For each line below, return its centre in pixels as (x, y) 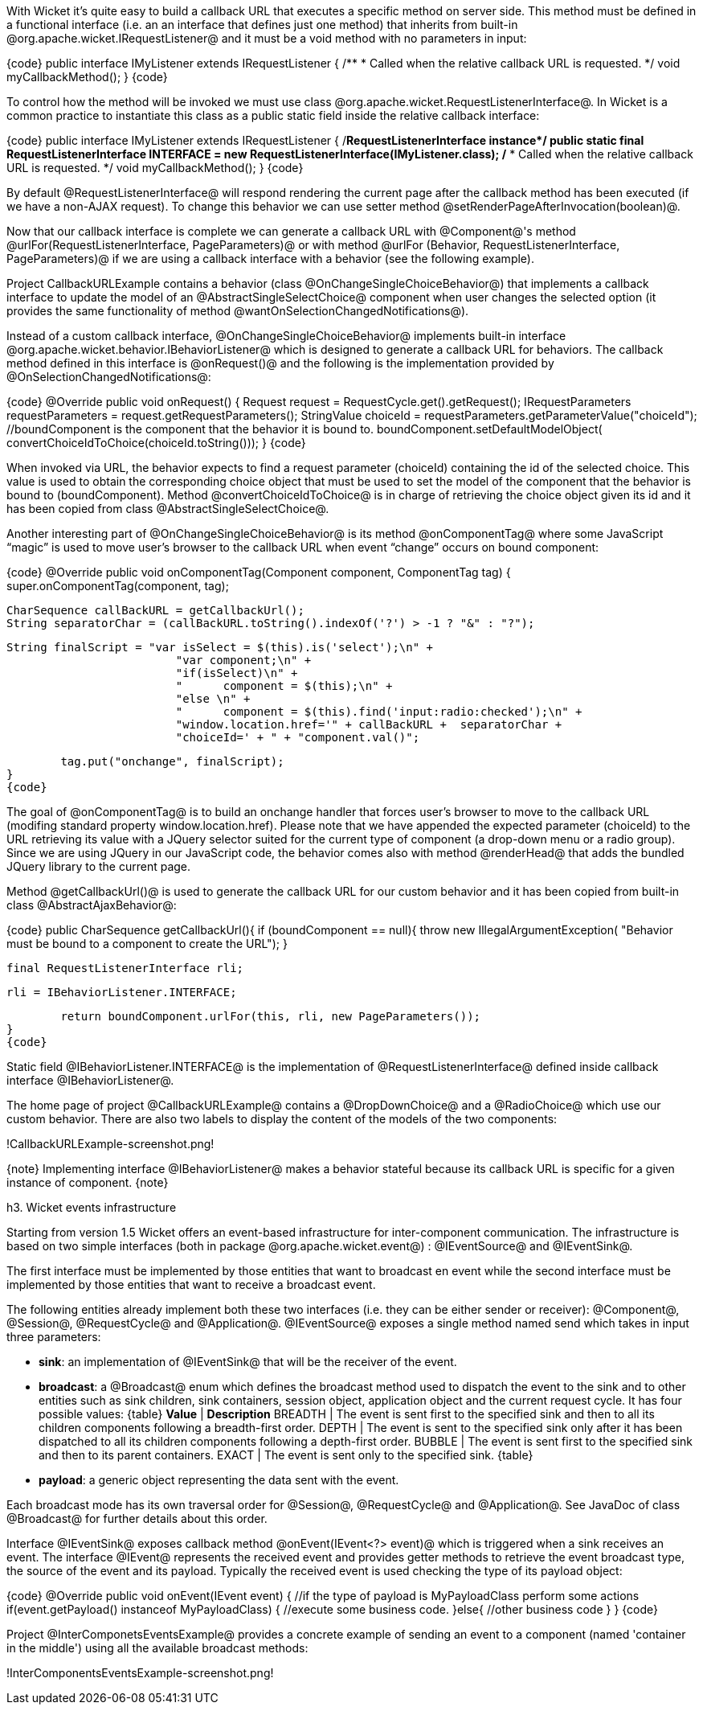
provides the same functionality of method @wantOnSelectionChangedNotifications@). (238, 311)
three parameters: (54, 1337)
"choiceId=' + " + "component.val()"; (298, 737)
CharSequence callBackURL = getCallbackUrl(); (155, 610)
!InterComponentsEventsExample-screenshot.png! (140, 1673)
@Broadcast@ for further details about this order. (137, 1518)
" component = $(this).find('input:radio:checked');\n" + (379, 712)
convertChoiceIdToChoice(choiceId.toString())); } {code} (156, 443)
